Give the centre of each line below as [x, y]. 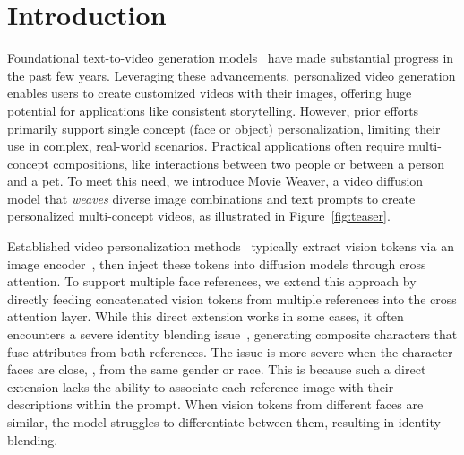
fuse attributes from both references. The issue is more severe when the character [230, 351]
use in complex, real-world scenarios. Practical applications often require [206, 146]
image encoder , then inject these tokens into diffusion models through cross [217, 263]
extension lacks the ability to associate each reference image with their [201, 386]
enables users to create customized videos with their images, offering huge [210, 93]
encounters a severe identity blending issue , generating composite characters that [232, 334]
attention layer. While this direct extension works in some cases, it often [206, 316]
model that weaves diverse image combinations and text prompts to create [211, 198]
